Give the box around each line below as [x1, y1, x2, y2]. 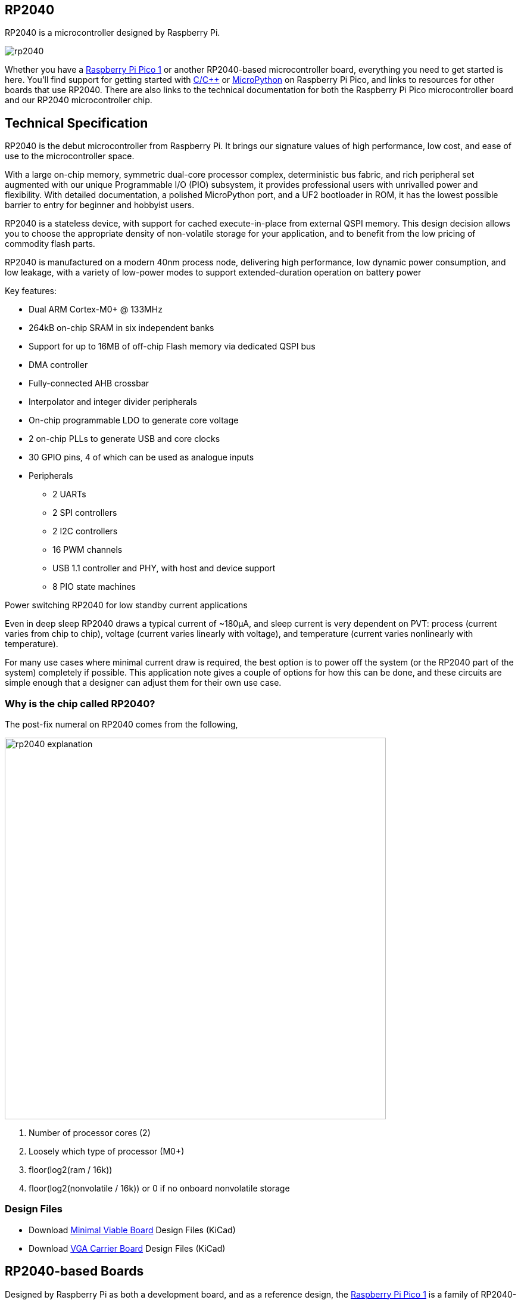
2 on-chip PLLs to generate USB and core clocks [29, 434, 220, 444]
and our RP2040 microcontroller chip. [5, 95, 152, 106]
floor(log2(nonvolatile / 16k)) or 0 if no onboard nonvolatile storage [29, 1183, 290, 1194]
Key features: [5, 286, 57, 296]
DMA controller [29, 360, 88, 370]
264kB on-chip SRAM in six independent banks [29, 323, 214, 333]
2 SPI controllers [52, 507, 117, 518]
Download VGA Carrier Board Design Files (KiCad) [29, 1243, 226, 1253]
